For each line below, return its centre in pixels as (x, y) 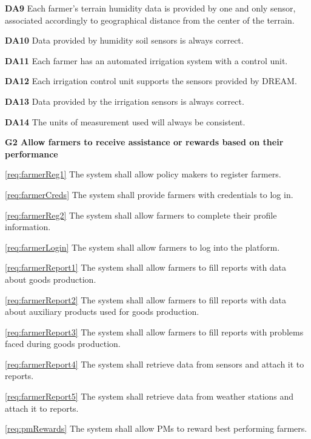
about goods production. (51, 279)
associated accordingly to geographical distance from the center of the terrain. (150, 20)
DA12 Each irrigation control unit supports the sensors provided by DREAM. (151, 81)
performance (32, 153)
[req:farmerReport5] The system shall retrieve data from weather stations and (149, 396)
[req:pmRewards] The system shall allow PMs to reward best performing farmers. (156, 428)
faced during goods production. (63, 344)
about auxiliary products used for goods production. (102, 312)
